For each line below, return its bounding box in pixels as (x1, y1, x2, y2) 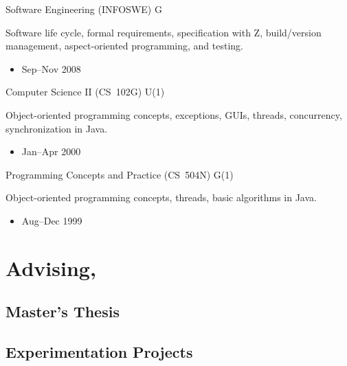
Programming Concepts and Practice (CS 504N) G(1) (5, 167, 234, 181)
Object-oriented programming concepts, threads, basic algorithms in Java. (5, 190, 317, 205)
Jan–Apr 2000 (21, 144, 81, 159)
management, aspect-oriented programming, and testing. (5, 38, 243, 53)
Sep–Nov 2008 (21, 61, 81, 76)
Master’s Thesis (5, 301, 120, 322)
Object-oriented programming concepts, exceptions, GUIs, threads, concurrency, (5, 107, 342, 122)
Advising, (5, 253, 96, 282)
